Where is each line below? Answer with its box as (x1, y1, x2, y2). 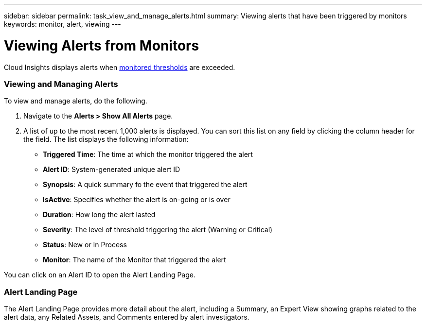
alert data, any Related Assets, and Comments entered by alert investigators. (4, 313, 249, 321)
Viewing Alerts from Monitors (4, 37, 199, 54)
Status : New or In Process (43, 240, 127, 249)
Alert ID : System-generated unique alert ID (43, 165, 180, 174)
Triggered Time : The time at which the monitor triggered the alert (43, 150, 253, 159)
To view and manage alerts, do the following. (4, 97, 147, 105)
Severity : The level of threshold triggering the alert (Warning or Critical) (43, 225, 273, 234)
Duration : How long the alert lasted (43, 210, 156, 219)
